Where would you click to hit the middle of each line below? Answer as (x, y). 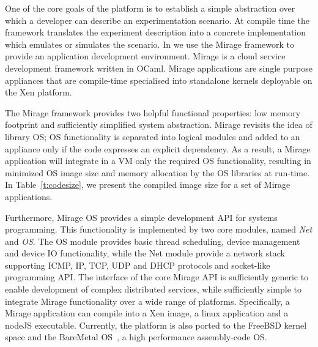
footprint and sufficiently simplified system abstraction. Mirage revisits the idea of (159, 125)
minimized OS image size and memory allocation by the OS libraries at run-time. (157, 172)
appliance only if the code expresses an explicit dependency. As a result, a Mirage (158, 148)
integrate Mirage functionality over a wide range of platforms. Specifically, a (147, 301)
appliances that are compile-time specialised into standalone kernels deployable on (159, 80)
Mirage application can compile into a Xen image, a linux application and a (147, 313)
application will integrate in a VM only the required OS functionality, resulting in (158, 161)
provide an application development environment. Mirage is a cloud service (145, 56)
